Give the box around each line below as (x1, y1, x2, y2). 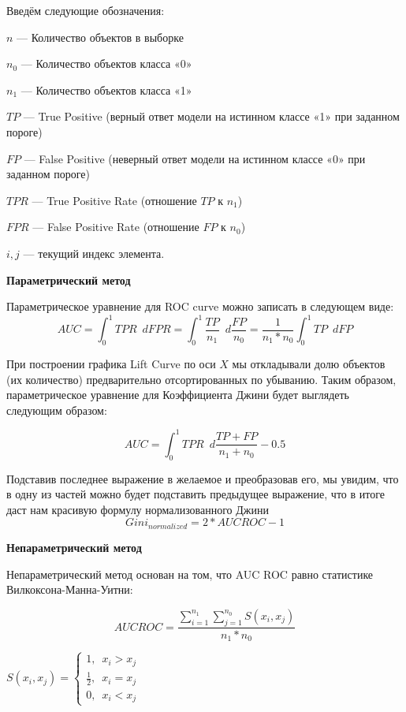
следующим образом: (6, 401, 107, 418)
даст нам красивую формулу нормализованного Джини (6, 501, 269, 517)
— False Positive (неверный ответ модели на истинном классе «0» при (24, 150, 366, 166)
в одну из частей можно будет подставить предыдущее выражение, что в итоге (6, 486, 385, 502)
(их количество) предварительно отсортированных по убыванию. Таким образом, (6, 371, 397, 387)
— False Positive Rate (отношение (32, 218, 199, 235)
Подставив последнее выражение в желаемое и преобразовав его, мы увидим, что (6, 470, 399, 486)
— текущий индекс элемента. (23, 244, 165, 261)
